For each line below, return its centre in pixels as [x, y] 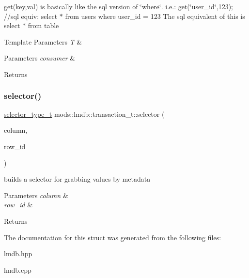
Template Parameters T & [43, 41]
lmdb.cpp [18, 270]
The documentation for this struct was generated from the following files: [113, 237]
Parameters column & [36, 195]
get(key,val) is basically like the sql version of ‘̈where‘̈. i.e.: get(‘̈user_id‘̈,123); [119, 6]
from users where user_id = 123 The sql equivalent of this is [155, 16]
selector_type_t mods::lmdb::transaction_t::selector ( [84, 114]
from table [43, 25]
